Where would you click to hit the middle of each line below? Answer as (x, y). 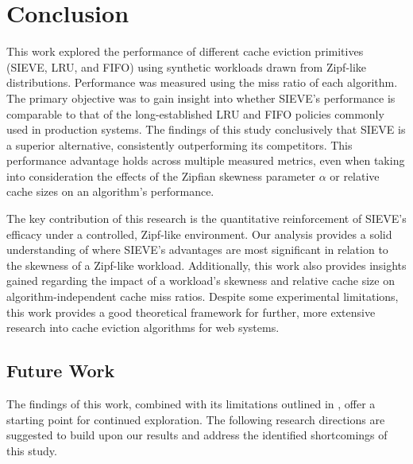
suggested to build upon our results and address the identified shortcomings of (197, 435)
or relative (355, 175)
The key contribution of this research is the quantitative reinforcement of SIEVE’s (206, 218)
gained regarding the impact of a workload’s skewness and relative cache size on (201, 281)
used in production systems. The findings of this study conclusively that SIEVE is (206, 129)
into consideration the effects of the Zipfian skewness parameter (161, 175)
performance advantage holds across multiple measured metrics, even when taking (206, 160)
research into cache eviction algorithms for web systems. (143, 328)
